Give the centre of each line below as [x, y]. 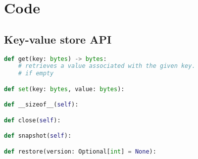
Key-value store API [58, 39]
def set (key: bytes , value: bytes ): [64, 89]
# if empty [36, 74]
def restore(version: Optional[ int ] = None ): [80, 151]
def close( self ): [32, 120]
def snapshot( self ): [38, 136]
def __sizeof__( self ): [41, 105]
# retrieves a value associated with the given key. [107, 66]
